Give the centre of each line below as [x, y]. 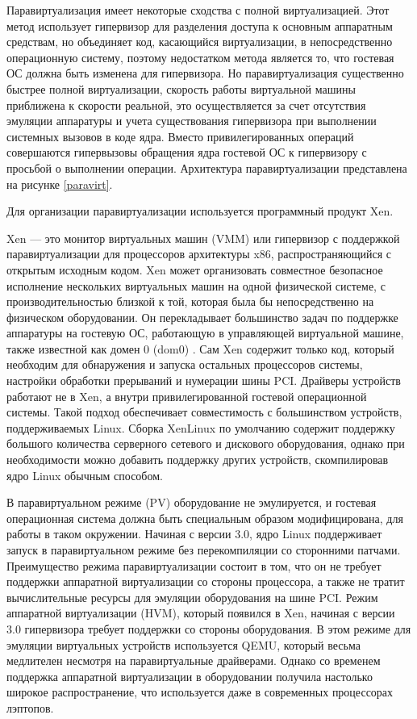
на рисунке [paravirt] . [60, 184]
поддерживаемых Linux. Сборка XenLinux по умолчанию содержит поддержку [201, 427]
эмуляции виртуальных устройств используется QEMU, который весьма [183, 644]
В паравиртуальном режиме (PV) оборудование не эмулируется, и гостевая [192, 502]
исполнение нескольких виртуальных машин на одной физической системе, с [196, 285]
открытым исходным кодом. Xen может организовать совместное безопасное [195, 269]
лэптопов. [30, 707]
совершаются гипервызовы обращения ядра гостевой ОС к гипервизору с [187, 152]
